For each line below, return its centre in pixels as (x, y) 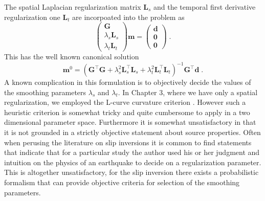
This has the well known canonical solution (72, 56)
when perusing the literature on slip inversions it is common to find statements (128, 142)
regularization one (32, 17)
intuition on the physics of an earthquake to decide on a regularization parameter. (133, 162)
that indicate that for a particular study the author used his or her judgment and (132, 152)
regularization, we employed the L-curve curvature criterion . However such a (125, 102)
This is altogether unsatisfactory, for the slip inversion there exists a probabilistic (131, 172)
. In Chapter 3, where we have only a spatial (188, 92)
